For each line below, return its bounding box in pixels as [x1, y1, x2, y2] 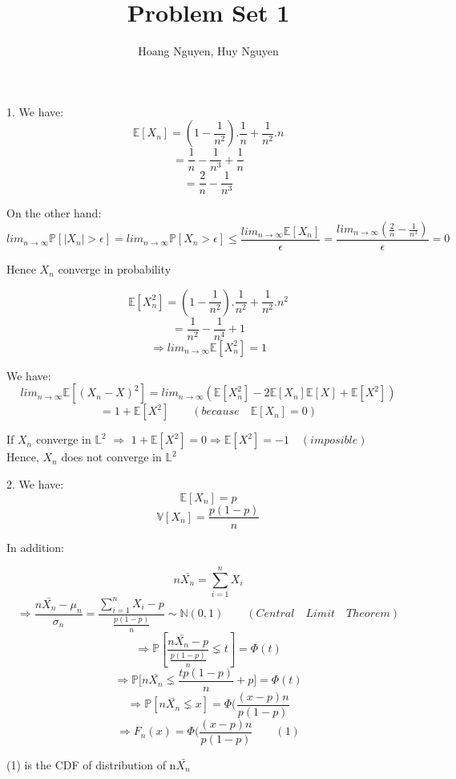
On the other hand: [6, 205, 102, 221]
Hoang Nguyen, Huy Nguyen [138, 43, 279, 59]
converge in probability [58, 261, 172, 278]
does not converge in [61, 448, 162, 465]
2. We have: [6, 475, 64, 492]
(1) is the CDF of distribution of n [6, 756, 176, 773]
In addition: [6, 538, 64, 555]
